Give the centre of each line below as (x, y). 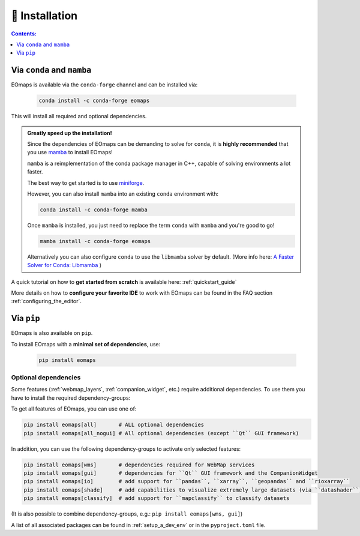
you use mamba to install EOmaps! (70, 152)
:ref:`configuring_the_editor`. (46, 301)
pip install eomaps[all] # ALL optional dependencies (114, 425)
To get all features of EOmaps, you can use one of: (74, 409)
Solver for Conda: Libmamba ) (64, 265)
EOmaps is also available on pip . (52, 333)
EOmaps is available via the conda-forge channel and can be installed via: (104, 85)
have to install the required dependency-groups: (71, 398)
